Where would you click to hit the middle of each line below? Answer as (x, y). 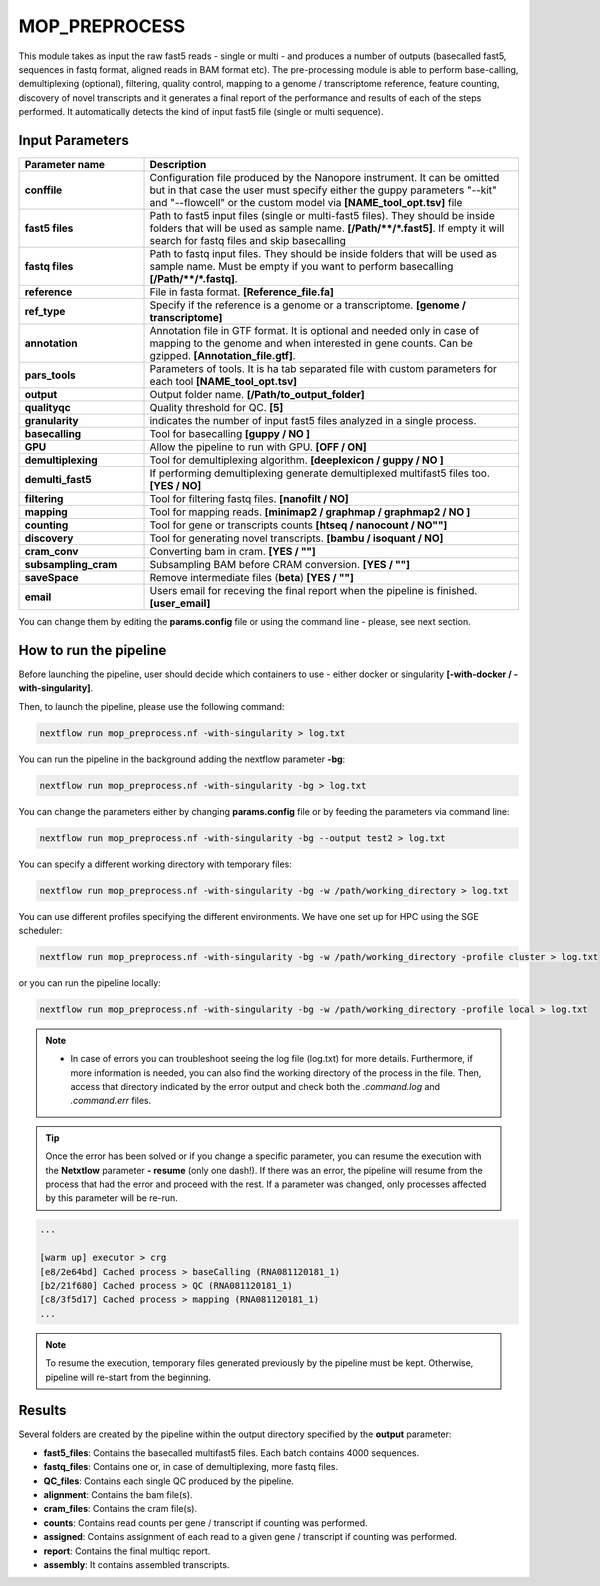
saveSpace (51, 578)
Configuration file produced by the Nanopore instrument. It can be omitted (324, 178)
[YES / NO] (175, 486)
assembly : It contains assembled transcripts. (136, 1564)
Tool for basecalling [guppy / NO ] (229, 434)
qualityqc (47, 408)
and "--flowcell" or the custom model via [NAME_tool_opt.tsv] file (306, 203)
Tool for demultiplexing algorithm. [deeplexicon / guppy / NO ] (296, 460)
